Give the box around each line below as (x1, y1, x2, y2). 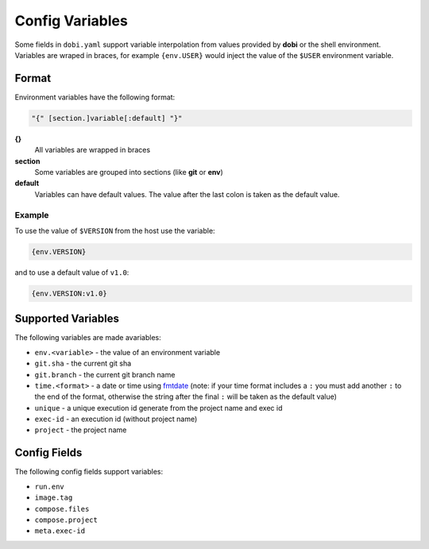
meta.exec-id (34, 527, 86, 535)
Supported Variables (14, 312, 119, 326)
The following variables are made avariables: (14, 333, 162, 342)
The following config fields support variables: (14, 467, 164, 477)
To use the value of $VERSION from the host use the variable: (14, 226, 215, 235)
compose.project (34, 515, 99, 524)
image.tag (34, 493, 73, 502)
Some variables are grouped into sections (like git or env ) (34, 167, 224, 176)
